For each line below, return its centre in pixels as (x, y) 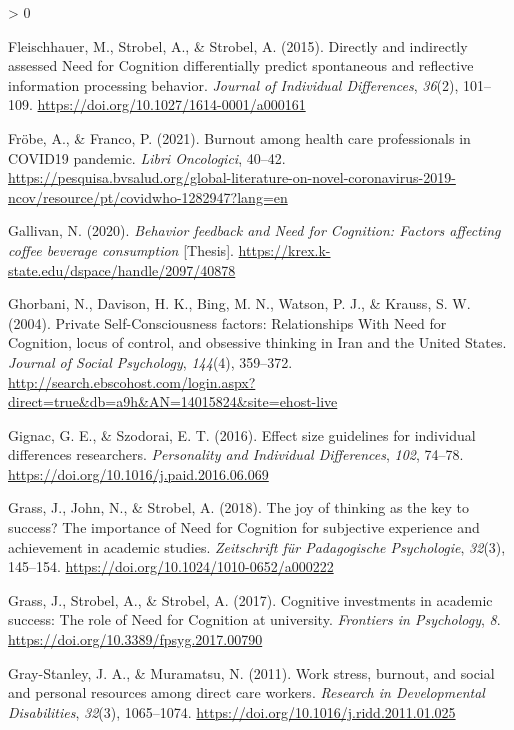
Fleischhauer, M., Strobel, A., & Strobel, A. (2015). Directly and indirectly (238, 45)
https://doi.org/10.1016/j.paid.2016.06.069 (138, 473)
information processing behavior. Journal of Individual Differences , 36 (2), (233, 84)
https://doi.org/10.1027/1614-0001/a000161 (171, 104)
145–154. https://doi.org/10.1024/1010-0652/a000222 (171, 566)
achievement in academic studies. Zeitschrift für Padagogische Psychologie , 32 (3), (257, 546)
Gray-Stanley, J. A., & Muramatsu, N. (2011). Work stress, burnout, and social (251, 672)
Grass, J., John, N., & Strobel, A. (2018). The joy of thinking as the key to (238, 507)
